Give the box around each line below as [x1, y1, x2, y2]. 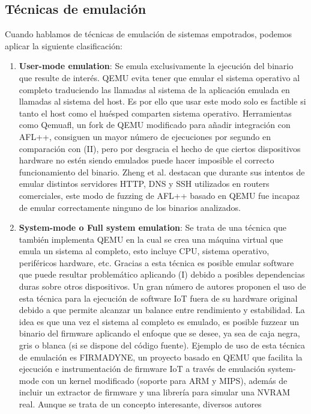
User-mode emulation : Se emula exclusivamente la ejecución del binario [19, 59, 294, 72]
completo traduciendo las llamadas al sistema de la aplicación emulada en [19, 83, 290, 96]
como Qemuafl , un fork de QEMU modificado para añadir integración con [19, 118, 291, 131]
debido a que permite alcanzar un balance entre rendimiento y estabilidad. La [19, 303, 305, 316]
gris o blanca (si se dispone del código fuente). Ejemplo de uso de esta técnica [19, 339, 306, 352]
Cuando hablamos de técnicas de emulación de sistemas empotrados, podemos [5, 28, 292, 40]
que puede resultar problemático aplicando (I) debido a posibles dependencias [19, 268, 305, 281]
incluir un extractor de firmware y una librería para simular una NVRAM [19, 386, 291, 398]
